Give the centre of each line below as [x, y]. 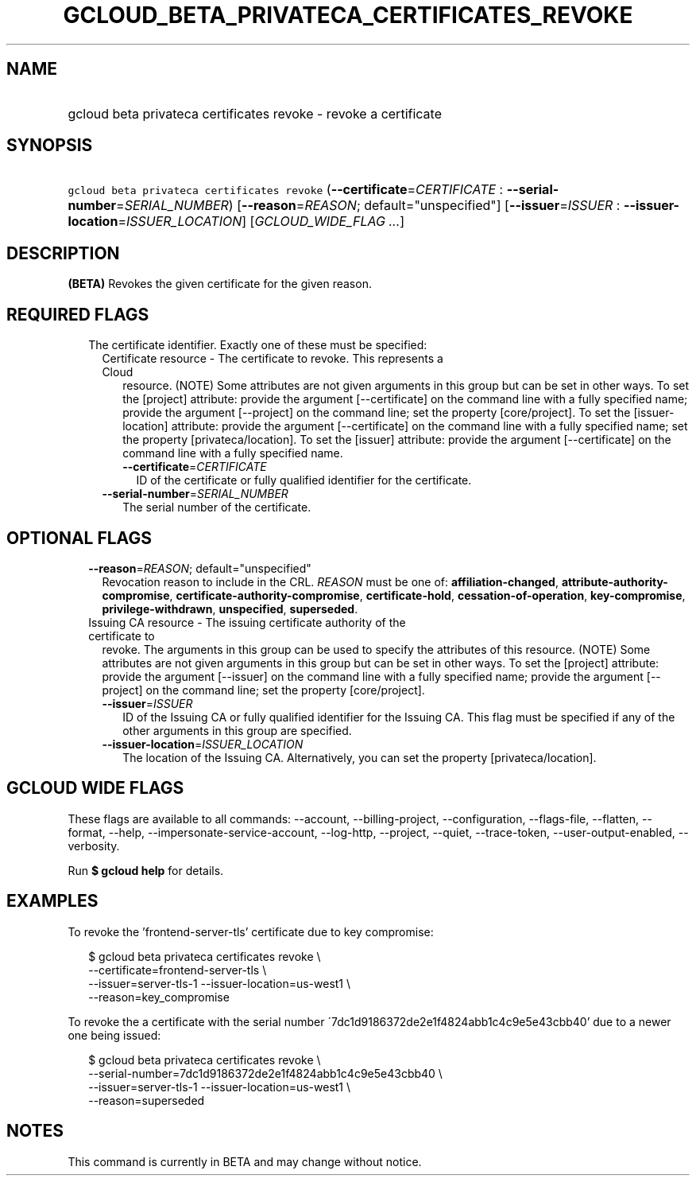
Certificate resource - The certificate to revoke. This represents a [273, 359]
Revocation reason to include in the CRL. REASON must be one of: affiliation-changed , [330, 581]
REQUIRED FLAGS [78, 314]
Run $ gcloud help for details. [146, 870]
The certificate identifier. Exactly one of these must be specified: [258, 345]
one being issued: [114, 1035]
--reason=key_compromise [159, 997]
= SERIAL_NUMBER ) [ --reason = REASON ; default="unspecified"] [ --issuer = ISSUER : [368, 206]
